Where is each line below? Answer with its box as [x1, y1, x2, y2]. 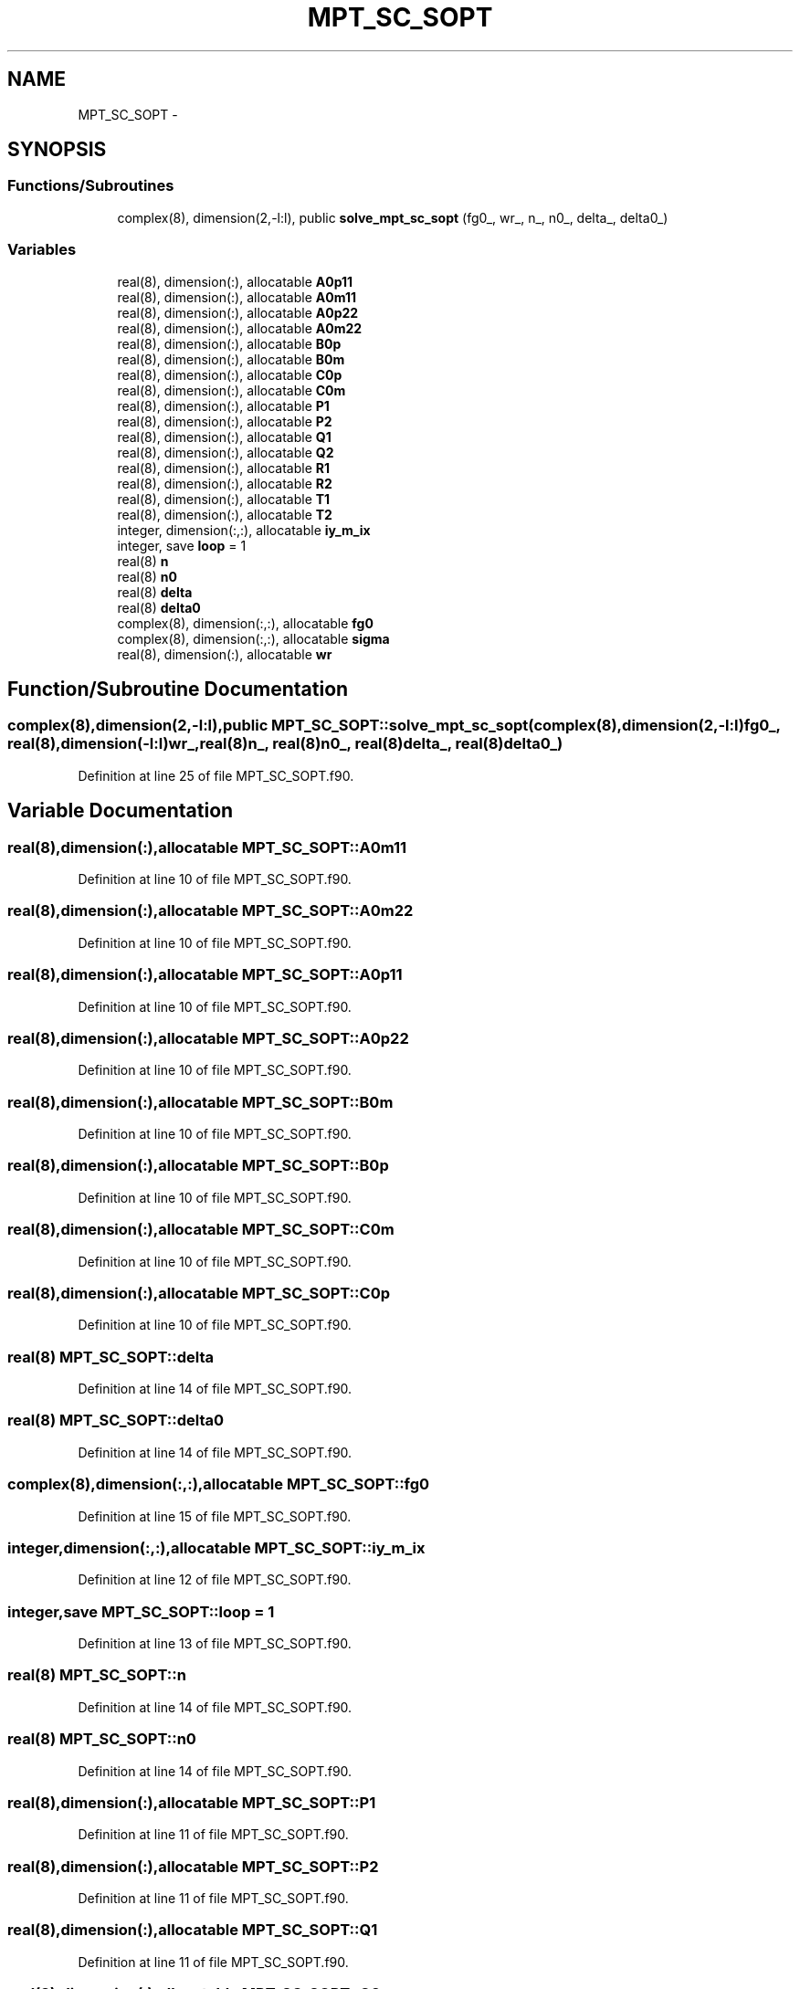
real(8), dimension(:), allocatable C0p [117, 366, 342, 383]
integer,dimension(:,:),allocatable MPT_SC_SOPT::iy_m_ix [7, 1538, 426, 1557]
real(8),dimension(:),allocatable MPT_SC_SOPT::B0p [7, 1156, 389, 1175]
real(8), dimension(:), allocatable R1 [117, 459, 330, 476]
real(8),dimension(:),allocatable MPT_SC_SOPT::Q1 [7, 1921, 378, 1940]
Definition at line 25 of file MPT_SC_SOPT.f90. [78, 767, 354, 784]
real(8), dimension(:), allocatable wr [117, 646, 332, 662]
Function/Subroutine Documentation [7, 677, 349, 700]
